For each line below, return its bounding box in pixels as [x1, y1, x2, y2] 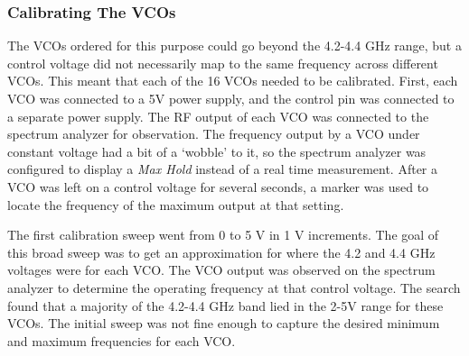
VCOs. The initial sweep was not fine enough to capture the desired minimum [7, 314, 440, 333]
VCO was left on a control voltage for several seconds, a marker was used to [7, 177, 429, 196]
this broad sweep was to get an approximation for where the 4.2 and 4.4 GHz [7, 242, 436, 261]
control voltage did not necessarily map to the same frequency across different [7, 53, 438, 72]
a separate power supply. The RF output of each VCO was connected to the [7, 106, 429, 125]
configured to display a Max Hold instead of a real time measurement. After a [7, 160, 437, 178]
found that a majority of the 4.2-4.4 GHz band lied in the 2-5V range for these [7, 296, 444, 315]
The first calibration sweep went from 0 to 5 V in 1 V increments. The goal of [7, 225, 439, 244]
